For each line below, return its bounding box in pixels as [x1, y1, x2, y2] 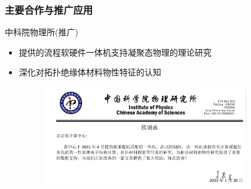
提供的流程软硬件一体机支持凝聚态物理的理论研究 [19, 45, 212, 58]
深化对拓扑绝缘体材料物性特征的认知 [19, 66, 161, 78]
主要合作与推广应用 [5, 2, 93, 17]
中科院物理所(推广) [5, 26, 78, 38]
